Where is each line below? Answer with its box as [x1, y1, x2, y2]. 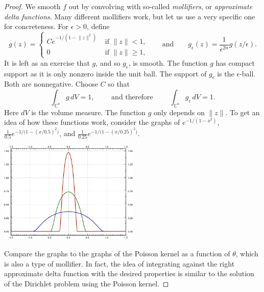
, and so [95, 57, 121, 68]
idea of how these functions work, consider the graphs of [4, 117, 180, 127]
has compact [215, 57, 255, 68]
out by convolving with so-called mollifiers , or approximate [68, 1, 253, 11]
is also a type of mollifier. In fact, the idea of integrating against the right [4, 258, 235, 269]
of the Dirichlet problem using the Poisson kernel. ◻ [4, 278, 169, 288]
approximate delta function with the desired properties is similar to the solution [4, 268, 254, 279]
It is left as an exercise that [4, 57, 90, 68]
